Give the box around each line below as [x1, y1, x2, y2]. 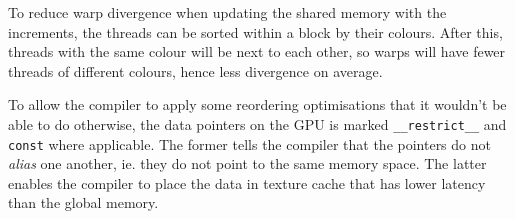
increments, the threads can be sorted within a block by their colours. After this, [8, 21, 503, 42]
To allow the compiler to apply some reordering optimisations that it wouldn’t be [8, 94, 507, 115]
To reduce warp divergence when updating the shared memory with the [8, 2, 447, 22]
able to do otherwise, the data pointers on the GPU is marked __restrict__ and [8, 113, 507, 134]
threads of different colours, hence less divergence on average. [8, 60, 383, 81]
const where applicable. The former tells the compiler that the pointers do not [8, 133, 491, 154]
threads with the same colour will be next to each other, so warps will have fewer [8, 41, 506, 62]
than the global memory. [8, 192, 159, 213]
